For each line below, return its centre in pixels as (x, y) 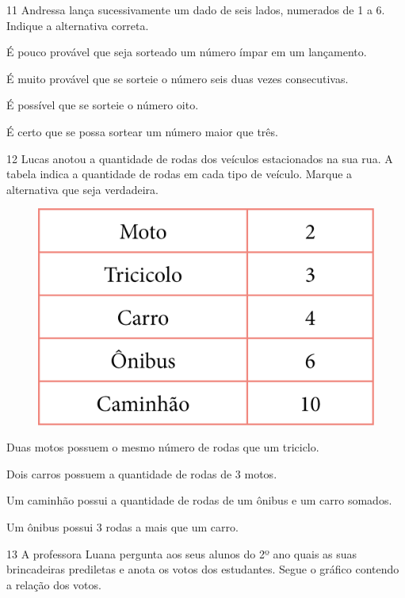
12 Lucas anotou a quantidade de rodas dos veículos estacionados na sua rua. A (200, 158)
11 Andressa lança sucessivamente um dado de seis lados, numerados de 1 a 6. (196, 10)
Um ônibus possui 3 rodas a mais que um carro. (122, 527)
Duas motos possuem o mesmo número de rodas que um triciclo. (163, 447)
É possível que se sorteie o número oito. (103, 105)
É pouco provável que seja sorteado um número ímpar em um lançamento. (187, 52)
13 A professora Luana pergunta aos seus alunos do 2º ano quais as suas (182, 553)
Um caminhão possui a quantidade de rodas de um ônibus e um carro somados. (199, 500)
